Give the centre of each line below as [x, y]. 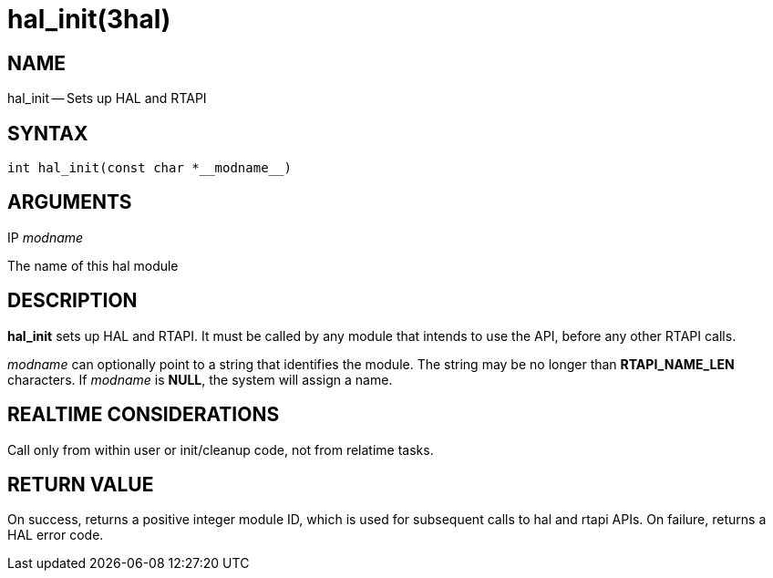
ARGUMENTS [70, 202]
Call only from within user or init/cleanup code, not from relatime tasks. [221, 449]
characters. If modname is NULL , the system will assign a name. [200, 379]
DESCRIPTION [72, 301]
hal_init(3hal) [89, 19]
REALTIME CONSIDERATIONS [144, 415]
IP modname [46, 237]
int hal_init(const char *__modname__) [149, 168]
